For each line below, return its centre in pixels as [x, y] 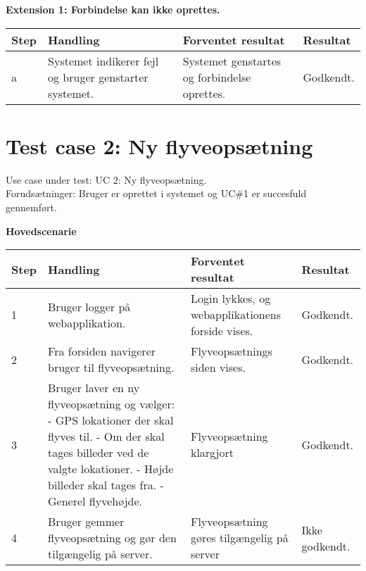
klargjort [212, 453]
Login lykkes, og [231, 299]
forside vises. [222, 331]
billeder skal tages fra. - [106, 485]
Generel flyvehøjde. [95, 501]
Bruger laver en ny [94, 388]
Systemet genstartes [232, 61]
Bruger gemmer [86, 522]
